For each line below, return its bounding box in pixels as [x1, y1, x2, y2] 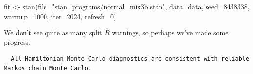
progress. [4, 37, 30, 47]
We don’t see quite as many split [4, 27, 102, 37]
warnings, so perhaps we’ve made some [112, 27, 229, 37]
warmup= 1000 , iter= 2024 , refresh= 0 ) [4, 11, 116, 21]
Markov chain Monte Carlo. [4, 65, 92, 72]
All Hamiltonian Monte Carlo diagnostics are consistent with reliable [11, 55, 250, 62]
